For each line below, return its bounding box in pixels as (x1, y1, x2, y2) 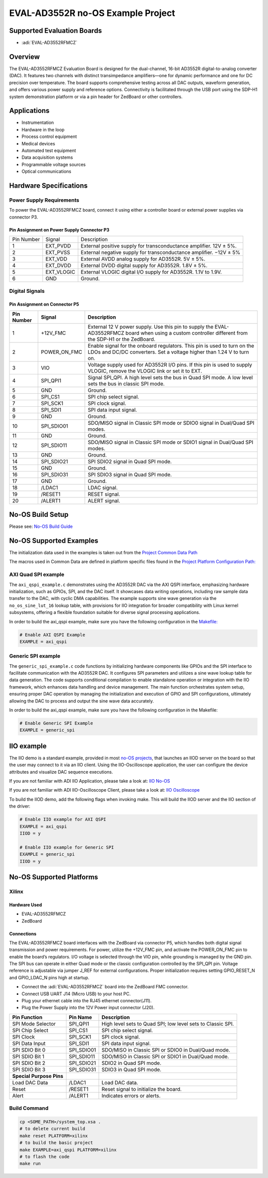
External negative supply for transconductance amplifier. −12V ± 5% (80, 249, 241, 256)
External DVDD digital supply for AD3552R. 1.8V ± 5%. (80, 262, 208, 269)
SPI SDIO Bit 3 (12, 1066, 46, 1073)
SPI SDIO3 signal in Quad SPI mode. (87, 471, 172, 478)
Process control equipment (21, 133, 77, 139)
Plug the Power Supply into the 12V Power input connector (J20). (21, 1005, 155, 1011)
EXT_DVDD (45, 262, 71, 269)
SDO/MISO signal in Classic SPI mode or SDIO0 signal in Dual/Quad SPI (87, 419, 255, 426)
